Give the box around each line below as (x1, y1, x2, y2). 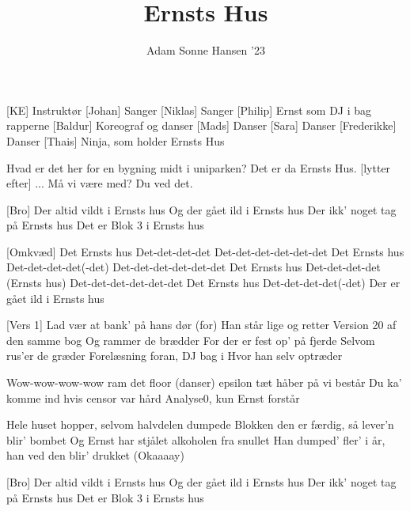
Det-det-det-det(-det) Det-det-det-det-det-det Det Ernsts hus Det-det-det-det (6, 259, 381, 275)
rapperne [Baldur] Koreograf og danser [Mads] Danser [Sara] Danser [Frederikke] (6, 117, 397, 134)
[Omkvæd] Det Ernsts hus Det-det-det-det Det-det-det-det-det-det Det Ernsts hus (6, 243, 404, 259)
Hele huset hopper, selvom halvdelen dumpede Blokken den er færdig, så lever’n (6, 416, 394, 433)
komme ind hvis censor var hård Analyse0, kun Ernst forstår (6, 389, 300, 406)
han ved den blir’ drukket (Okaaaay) (6, 447, 184, 464)
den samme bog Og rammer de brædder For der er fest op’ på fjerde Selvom (6, 331, 375, 348)
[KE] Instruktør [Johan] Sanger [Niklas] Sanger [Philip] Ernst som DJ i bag (6, 101, 372, 118)
